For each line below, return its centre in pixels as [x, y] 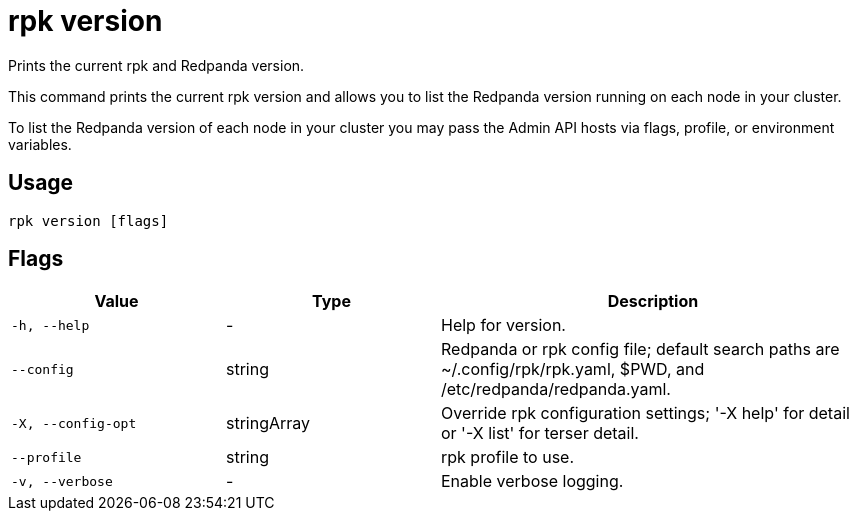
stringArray [268, 423]
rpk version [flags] [88, 220]
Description [653, 301]
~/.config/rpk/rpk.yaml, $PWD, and [573, 369]
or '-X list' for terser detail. [540, 433]
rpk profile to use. [508, 457]
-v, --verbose [62, 481]
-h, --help [50, 325]
